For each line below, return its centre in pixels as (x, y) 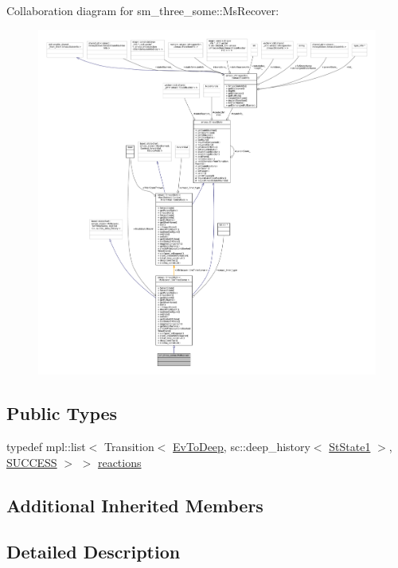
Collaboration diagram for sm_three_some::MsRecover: (143, 10)
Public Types (62, 413)
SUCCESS (32, 462)
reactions (119, 462)
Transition (129, 447)
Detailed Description (94, 552)
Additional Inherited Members (135, 505)
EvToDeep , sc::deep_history (242, 447)
